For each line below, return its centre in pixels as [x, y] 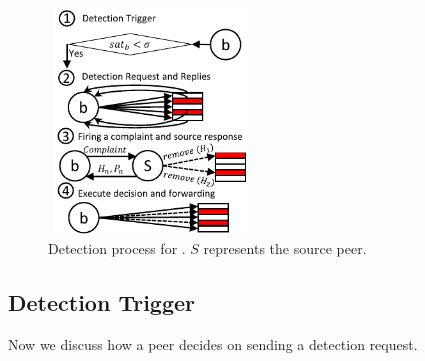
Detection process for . [117, 248]
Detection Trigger [102, 302]
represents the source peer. [285, 248]
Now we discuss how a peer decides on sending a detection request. [213, 344]
